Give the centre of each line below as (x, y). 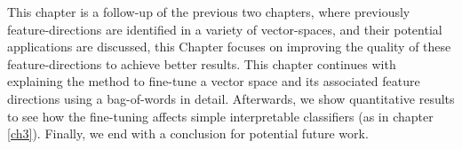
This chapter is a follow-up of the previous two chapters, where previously (209, 12)
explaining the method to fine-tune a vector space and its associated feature (214, 81)
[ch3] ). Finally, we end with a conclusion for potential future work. (188, 133)
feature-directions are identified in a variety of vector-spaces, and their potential (225, 29)
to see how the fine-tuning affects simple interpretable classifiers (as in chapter (220, 116)
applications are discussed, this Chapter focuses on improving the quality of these (229, 47)
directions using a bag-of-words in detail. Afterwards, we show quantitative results (231, 98)
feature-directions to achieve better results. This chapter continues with (202, 63)
